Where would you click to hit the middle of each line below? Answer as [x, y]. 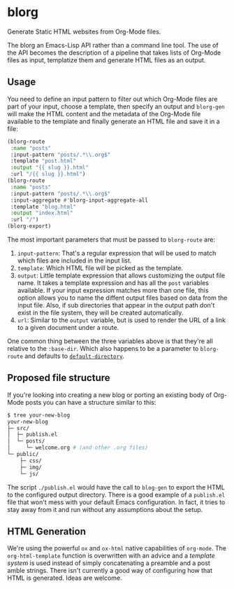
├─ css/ [31, 460]
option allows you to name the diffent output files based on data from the [122, 298]
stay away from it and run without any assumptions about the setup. [105, 509]
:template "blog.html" [43, 207]
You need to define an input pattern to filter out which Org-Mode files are [112, 99]
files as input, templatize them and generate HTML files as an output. [107, 60]
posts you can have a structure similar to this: [91, 402]
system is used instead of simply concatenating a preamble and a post [109, 563]
